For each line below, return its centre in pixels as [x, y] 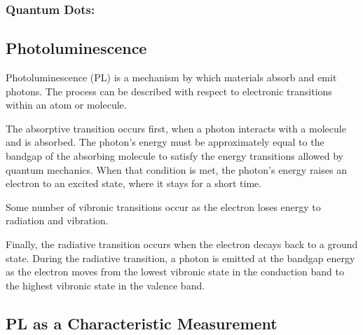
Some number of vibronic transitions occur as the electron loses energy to [163, 206]
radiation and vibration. [57, 220]
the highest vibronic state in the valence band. [105, 285]
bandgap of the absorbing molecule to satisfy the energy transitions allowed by [174, 156]
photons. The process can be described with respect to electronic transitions [169, 91]
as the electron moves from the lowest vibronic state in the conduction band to [175, 272]
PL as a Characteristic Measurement [142, 323]
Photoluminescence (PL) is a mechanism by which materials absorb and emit [171, 77]
